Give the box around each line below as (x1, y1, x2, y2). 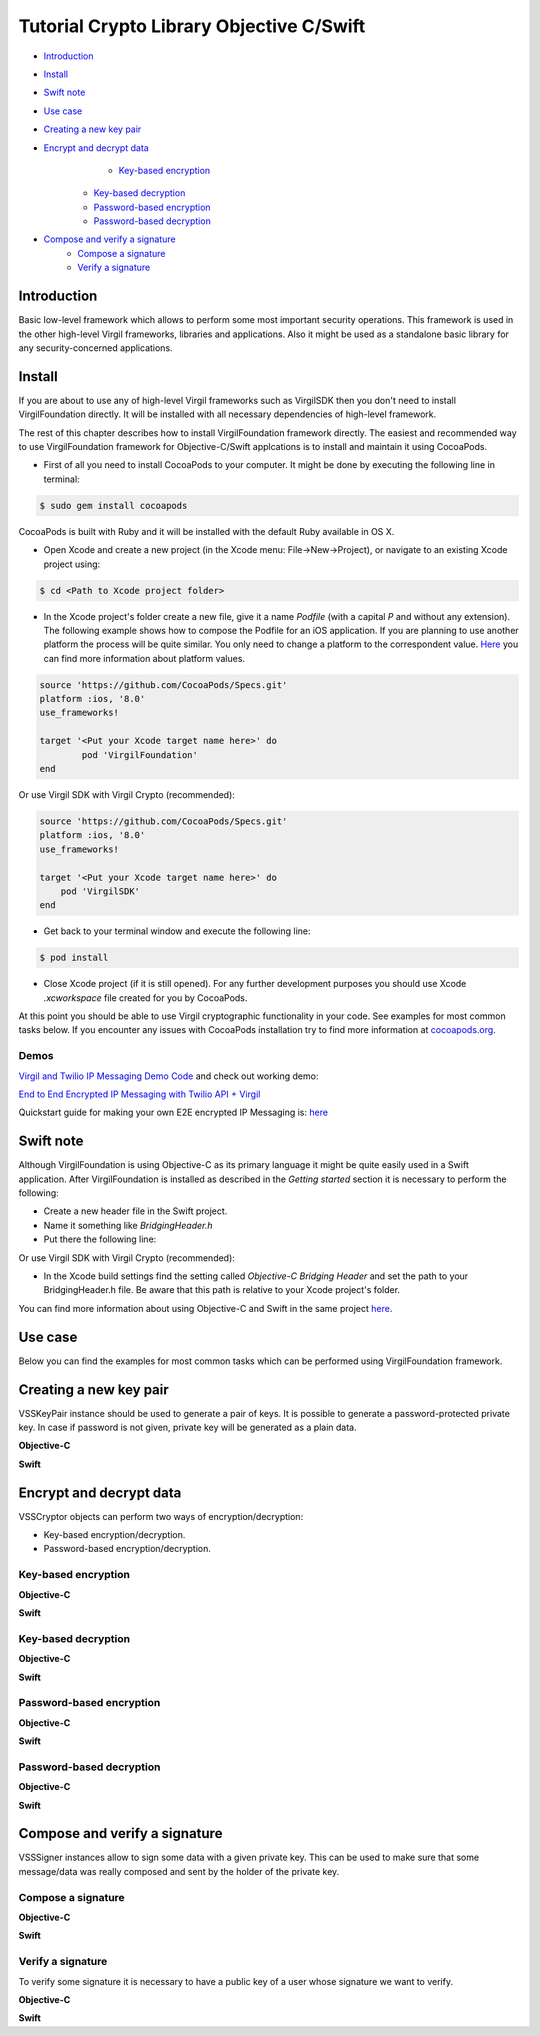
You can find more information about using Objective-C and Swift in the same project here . (18, 1302, 393, 1314)
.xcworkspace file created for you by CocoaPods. (43, 991, 248, 1004)
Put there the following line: (43, 1233, 157, 1245)
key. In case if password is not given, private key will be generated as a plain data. (18, 1421, 357, 1433)
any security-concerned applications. (18, 341, 174, 354)
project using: (43, 558, 101, 570)
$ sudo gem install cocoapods (39, 500, 188, 511)
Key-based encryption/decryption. (43, 1529, 186, 1541)
